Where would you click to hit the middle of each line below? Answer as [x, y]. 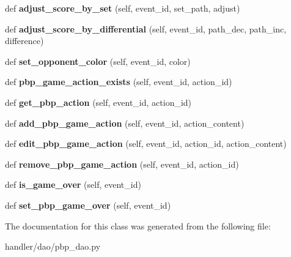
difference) [24, 41]
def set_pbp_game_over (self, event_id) [88, 205]
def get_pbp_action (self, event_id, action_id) [98, 102]
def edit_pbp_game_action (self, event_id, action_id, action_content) [146, 143]
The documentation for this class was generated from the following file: [138, 225]
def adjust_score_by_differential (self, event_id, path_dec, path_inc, [146, 28]
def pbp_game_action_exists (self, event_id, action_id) [119, 82]
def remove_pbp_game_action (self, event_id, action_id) [122, 164]
